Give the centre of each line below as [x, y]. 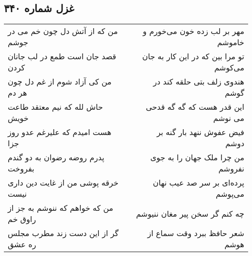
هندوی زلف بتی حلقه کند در [199, 82]
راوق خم [22, 219]
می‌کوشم [229, 68]
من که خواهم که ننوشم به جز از [61, 208]
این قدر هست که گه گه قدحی [195, 107]
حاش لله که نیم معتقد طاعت [55, 107]
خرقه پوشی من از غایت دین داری [63, 183]
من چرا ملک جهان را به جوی [197, 157]
